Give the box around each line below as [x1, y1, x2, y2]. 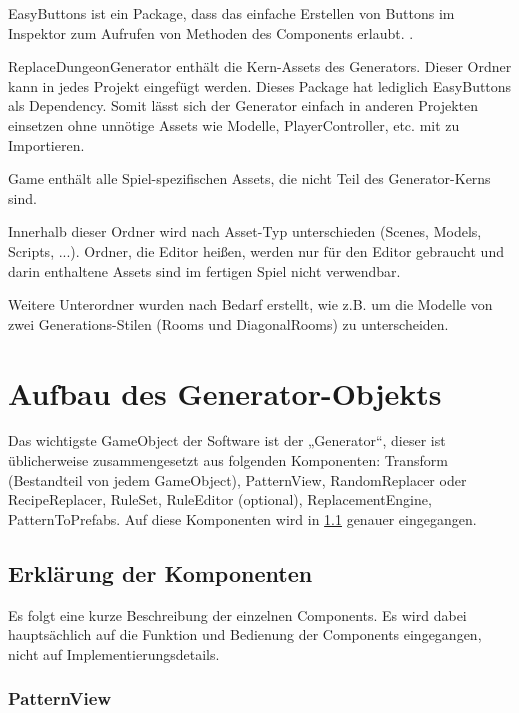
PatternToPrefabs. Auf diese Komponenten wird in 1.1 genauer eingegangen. [8, 508, 477, 529]
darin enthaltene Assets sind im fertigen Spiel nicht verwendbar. [8, 260, 401, 281]
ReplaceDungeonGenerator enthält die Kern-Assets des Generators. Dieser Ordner [8, 56, 512, 77]
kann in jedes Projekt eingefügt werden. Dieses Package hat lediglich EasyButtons [8, 75, 512, 96]
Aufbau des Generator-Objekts [8, 372, 442, 413]
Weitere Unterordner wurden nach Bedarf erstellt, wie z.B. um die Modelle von [8, 294, 493, 315]
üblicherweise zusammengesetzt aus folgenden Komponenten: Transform [8, 450, 448, 471]
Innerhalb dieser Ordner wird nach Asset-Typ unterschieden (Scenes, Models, [8, 221, 482, 242]
